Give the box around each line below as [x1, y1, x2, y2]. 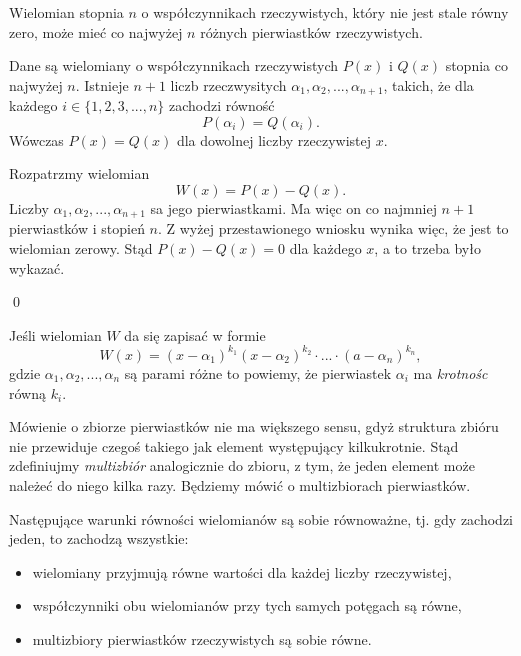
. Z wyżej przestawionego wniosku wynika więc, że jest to [157, 218, 509, 239]
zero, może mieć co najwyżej [9, 21, 183, 42]
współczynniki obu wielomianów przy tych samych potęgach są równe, [32, 595, 462, 616]
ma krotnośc [413, 362, 488, 383]
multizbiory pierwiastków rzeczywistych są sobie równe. [32, 628, 372, 649]
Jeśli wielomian [9, 324, 102, 345]
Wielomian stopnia [9, 2, 124, 22]
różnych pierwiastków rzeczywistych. [200, 21, 423, 42]
